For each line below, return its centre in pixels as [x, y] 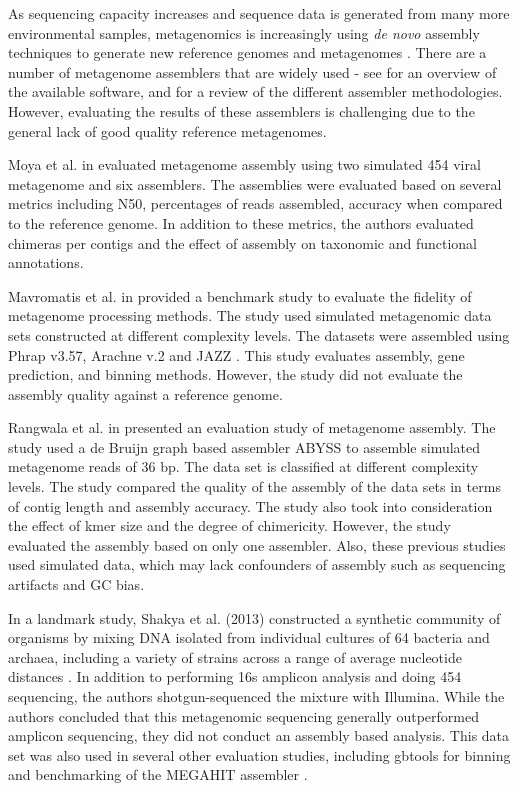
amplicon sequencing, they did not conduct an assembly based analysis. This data [259, 735]
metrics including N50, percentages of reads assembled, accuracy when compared [255, 203]
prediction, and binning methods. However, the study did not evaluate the [235, 374]
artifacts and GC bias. [76, 584]
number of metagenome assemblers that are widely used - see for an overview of [252, 71]
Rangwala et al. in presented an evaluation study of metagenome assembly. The [252, 427]
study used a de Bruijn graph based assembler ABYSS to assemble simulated [244, 446]
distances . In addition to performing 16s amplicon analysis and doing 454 [235, 676]
